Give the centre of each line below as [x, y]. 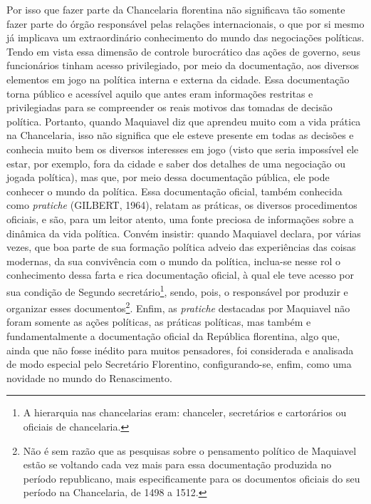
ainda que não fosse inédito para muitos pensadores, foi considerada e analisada [180, 350]
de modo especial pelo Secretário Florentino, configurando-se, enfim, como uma [179, 364]
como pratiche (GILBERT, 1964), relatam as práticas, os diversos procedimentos [182, 205]
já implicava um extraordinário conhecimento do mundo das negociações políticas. [185, 37]
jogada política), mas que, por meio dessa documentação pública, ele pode [168, 177]
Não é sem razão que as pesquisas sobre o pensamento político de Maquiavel [190, 450]
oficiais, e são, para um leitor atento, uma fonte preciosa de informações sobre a [180, 218]
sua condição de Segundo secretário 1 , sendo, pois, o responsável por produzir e [177, 290]
